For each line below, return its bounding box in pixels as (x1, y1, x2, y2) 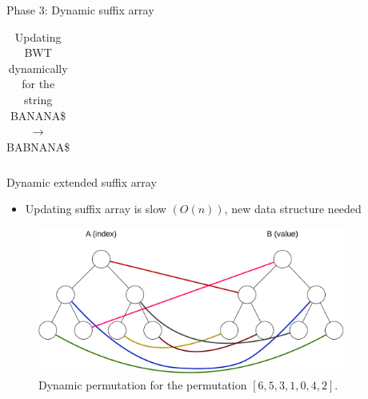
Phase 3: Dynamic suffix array (6, 2, 154, 18)
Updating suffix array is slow (25, 200, 166, 217)
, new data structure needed (224, 200, 362, 217)
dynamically (8, 59, 68, 76)
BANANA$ (10, 107, 66, 123)
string (24, 91, 53, 107)
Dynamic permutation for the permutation (38, 377, 247, 393)
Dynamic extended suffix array (6, 173, 157, 190)
